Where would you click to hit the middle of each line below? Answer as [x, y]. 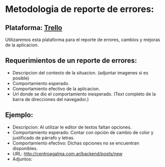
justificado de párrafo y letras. [43, 137]
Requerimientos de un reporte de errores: [71, 61]
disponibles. [25, 148]
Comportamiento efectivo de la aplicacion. [56, 88]
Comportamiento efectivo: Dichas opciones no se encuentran [76, 143]
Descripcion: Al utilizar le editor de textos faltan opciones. [72, 127]
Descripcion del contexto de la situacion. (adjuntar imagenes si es [80, 72]
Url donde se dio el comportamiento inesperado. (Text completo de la [84, 94]
